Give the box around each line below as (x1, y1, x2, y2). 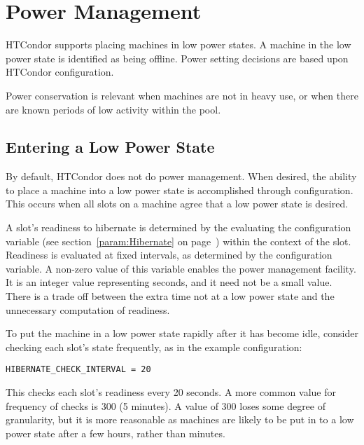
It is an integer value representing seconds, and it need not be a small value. (6, 275, 332, 289)
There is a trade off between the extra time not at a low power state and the (6, 289, 335, 303)
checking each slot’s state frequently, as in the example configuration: (6, 339, 302, 354)
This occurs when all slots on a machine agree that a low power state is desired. (6, 196, 349, 211)
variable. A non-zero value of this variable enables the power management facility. (6, 261, 356, 275)
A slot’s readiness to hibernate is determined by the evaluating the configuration (6, 220, 351, 235)
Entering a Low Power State (6, 136, 215, 158)
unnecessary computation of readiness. (6, 302, 170, 317)
